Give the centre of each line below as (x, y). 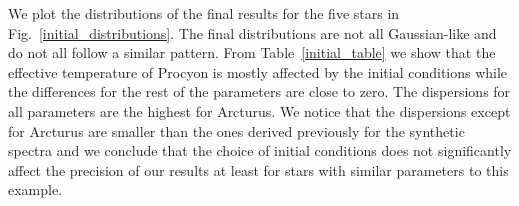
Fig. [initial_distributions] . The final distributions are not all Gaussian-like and (252, 32)
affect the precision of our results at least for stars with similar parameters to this (258, 169)
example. (35, 189)
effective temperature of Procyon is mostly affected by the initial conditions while (258, 71)
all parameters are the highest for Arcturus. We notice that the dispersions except (259, 110)
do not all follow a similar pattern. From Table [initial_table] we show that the (252, 52)
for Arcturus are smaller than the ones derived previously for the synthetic (236, 130)
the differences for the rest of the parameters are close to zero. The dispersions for (259, 91)
